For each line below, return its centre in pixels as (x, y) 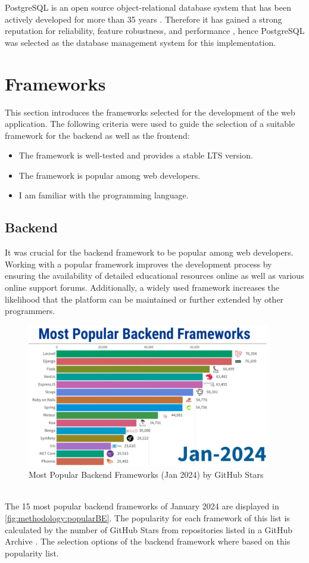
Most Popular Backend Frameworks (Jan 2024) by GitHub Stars (146, 475)
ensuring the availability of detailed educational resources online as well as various (154, 276)
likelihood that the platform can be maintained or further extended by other (144, 299)
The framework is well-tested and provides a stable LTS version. (136, 155)
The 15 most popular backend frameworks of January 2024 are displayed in (142, 506)
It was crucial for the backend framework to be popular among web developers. (149, 252)
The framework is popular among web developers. (110, 175)
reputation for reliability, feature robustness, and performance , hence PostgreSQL (155, 31)
